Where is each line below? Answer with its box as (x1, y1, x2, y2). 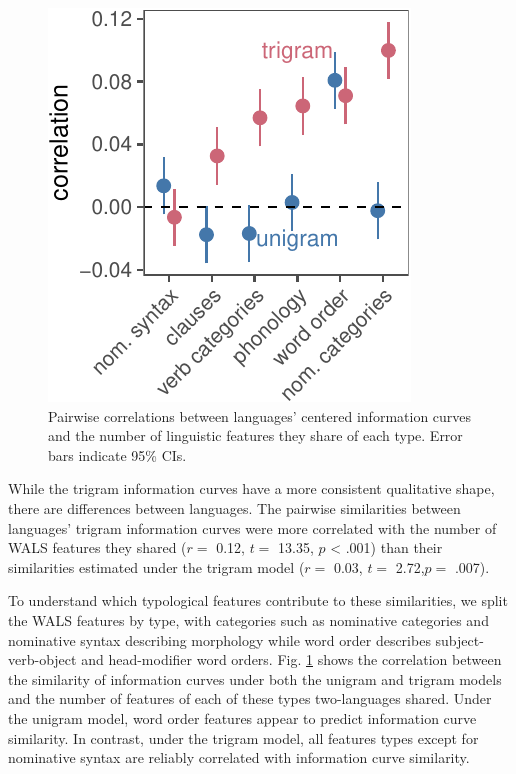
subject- (435, 629, 484, 650)
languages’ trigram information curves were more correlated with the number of (8, 517, 497, 538)
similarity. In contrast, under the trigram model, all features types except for (8, 727, 479, 748)
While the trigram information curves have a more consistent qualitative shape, (8, 478, 495, 499)
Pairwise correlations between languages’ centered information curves (48, 405, 472, 426)
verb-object (8, 649, 77, 670)
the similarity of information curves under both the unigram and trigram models (8, 668, 502, 689)
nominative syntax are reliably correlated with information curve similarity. (8, 747, 470, 768)
